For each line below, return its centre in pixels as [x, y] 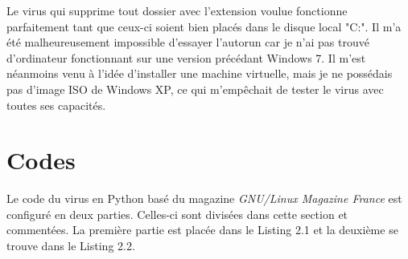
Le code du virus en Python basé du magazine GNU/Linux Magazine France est [204, 198]
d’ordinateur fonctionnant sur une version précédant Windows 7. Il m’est [186, 57]
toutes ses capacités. [56, 105]
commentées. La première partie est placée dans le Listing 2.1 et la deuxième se [202, 230]
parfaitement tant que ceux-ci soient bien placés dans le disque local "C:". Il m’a [204, 26]
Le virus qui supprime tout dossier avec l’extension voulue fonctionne [177, 10]
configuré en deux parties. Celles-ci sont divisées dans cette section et [177, 214]
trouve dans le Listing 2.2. [71, 246]
